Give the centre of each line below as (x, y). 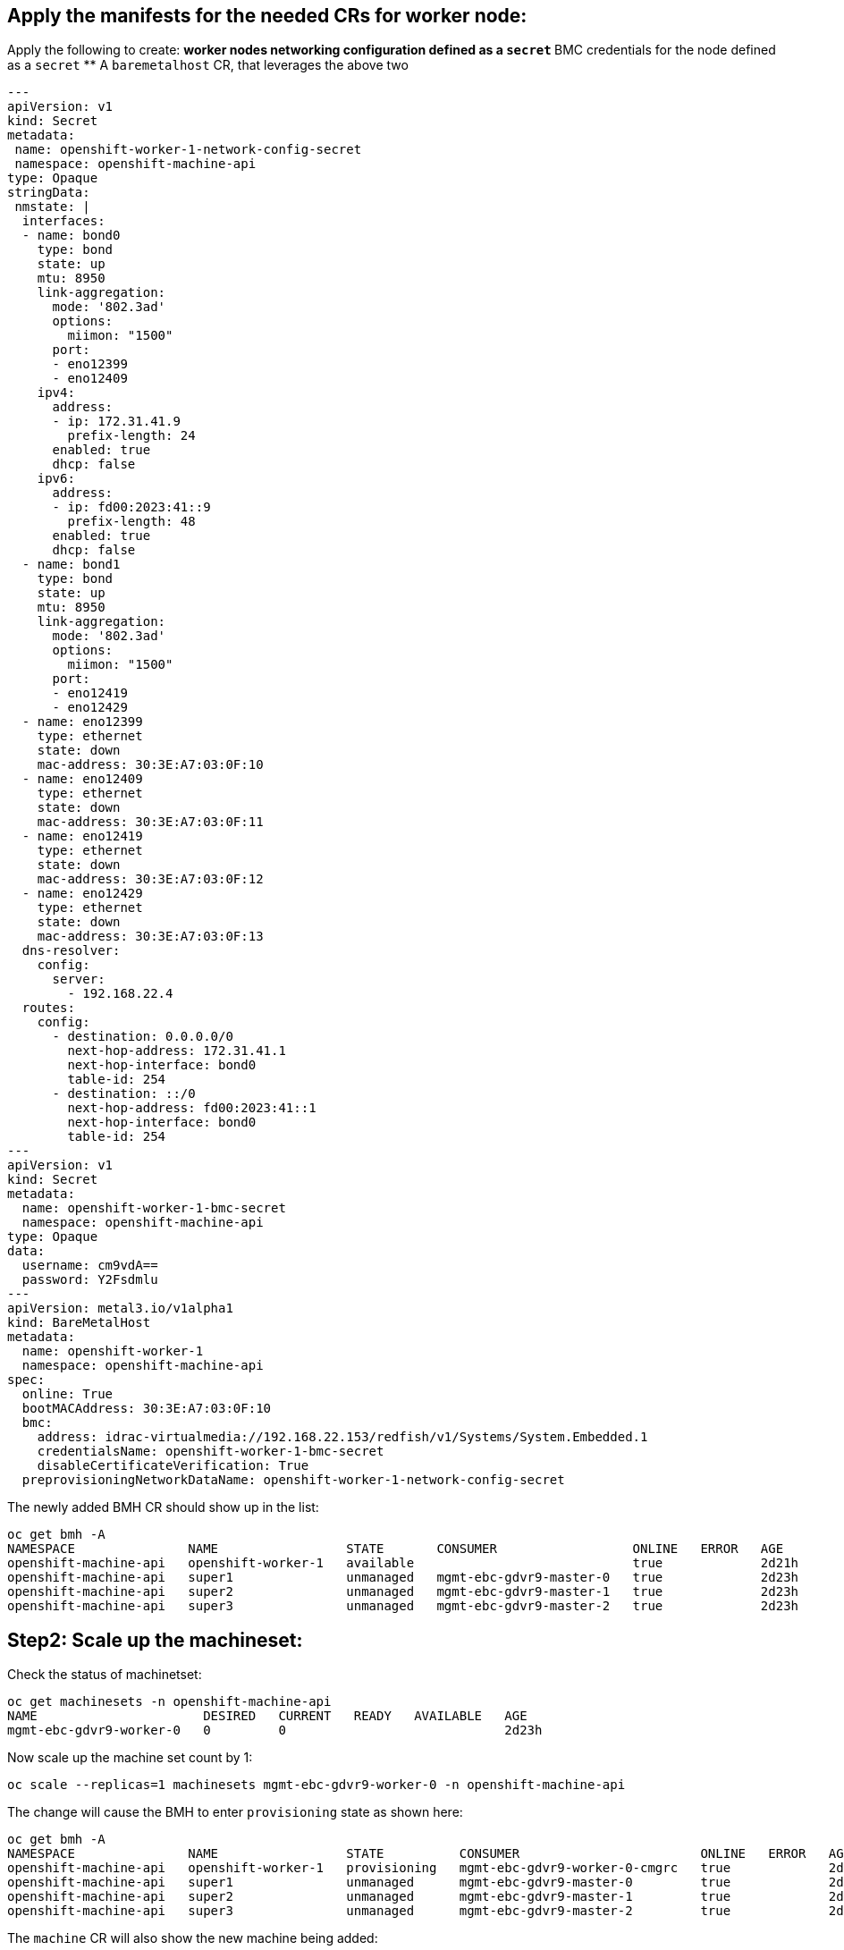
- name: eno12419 (82, 836)
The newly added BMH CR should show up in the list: (163, 1507)
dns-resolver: (71, 951)
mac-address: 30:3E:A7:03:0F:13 (150, 937)
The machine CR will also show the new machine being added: (193, 1938)
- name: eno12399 (82, 722)
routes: (48, 1008)
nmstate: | (52, 207)
